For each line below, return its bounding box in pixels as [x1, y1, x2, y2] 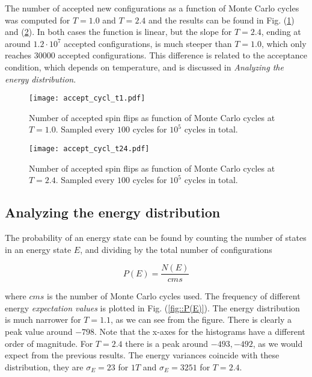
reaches [5, 49, 32, 61]
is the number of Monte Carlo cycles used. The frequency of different [47, 290, 301, 302]
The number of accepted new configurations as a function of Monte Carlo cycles [5, 2, 299, 14]
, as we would [252, 337, 303, 349]
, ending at [261, 25, 301, 38]
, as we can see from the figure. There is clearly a [111, 313, 292, 326]
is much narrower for [5, 313, 81, 326]
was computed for [5, 13, 70, 26]
